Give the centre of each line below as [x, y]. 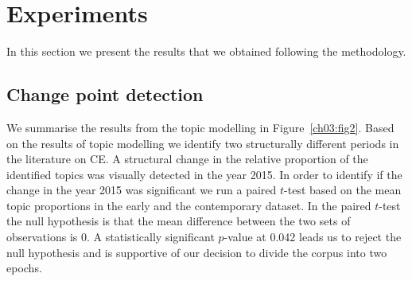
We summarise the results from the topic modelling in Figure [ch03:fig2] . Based [200, 127]
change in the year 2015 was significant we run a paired [142, 190]
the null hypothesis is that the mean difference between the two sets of [179, 221]
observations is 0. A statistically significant [111, 237]
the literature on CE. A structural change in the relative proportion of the [187, 159]
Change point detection [105, 94]
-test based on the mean [343, 190]
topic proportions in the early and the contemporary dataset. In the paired [189, 205]
